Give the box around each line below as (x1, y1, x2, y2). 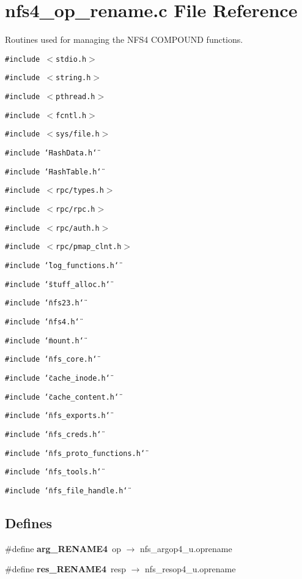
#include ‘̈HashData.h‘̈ (5, 149, 97, 157)
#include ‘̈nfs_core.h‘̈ (5, 355, 97, 364)
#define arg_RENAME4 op (5, 542, 121, 555)
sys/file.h (56, 130, 100, 139)
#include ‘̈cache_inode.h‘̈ (5, 373, 110, 383)
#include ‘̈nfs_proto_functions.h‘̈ (5, 449, 145, 458)
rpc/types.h (56, 186, 104, 195)
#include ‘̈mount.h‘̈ (5, 336, 84, 345)
